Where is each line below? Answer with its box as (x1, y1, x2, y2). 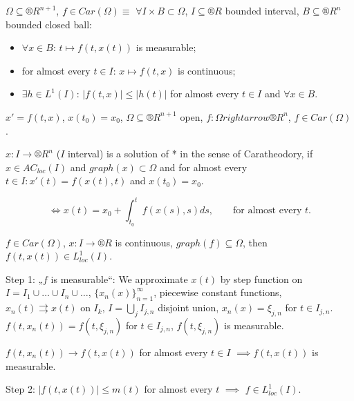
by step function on (220, 271, 303, 286)
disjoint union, (158, 300, 219, 315)
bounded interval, (225, 3, 299, 17)
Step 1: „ (6, 271, 44, 286)
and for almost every (160, 159, 248, 174)
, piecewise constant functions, (153, 285, 282, 300)
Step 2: (6, 382, 35, 396)
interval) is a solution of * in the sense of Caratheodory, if (67, 146, 313, 161)
